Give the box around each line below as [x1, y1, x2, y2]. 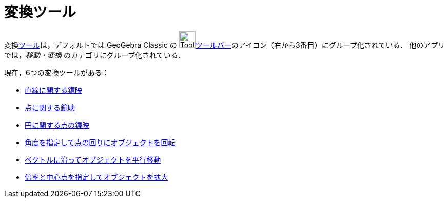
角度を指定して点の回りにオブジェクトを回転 [25, 137, 176, 147]
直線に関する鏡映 [25, 85, 82, 94]
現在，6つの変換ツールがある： [4, 68, 109, 77]
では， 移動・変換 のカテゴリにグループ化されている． [4, 50, 185, 59]
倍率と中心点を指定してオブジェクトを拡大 [25, 172, 168, 181]
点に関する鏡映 [25, 103, 75, 112]
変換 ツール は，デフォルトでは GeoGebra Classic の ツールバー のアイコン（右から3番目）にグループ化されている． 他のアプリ [4, 40, 445, 49]
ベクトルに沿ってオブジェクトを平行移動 [25, 155, 161, 164]
